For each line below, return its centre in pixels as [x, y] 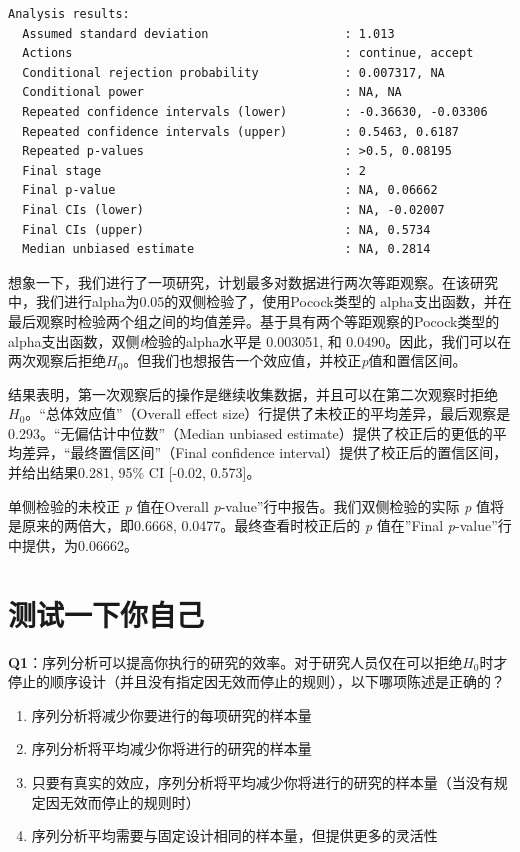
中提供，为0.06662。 [73, 544]
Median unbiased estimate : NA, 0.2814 [226, 249]
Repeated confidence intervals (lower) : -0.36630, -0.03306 [255, 111]
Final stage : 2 [194, 170]
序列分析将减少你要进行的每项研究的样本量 [171, 714]
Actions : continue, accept [248, 53]
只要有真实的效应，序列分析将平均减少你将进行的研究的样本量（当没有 [262, 781]
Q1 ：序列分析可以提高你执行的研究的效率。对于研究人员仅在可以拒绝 [235, 661]
